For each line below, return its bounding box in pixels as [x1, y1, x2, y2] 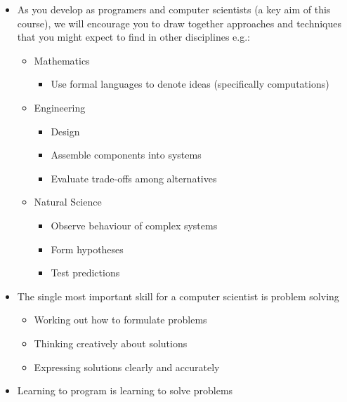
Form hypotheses [51, 241, 124, 256]
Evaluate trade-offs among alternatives [51, 170, 217, 185]
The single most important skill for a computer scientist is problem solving [17, 288, 339, 303]
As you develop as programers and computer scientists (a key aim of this [17, 2, 331, 16]
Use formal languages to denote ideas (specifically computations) [51, 76, 329, 91]
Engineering [34, 100, 86, 114]
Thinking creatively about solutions [34, 335, 188, 350]
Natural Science [34, 194, 102, 209]
